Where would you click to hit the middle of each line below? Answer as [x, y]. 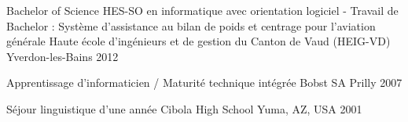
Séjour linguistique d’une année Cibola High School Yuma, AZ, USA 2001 [184, 108]
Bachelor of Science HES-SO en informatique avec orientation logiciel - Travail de [202, 10]
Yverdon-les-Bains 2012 [62, 56]
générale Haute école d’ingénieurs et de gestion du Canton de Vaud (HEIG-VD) [198, 41]
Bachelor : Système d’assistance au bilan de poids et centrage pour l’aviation [191, 25]
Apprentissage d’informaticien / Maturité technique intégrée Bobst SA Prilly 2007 [204, 83]
